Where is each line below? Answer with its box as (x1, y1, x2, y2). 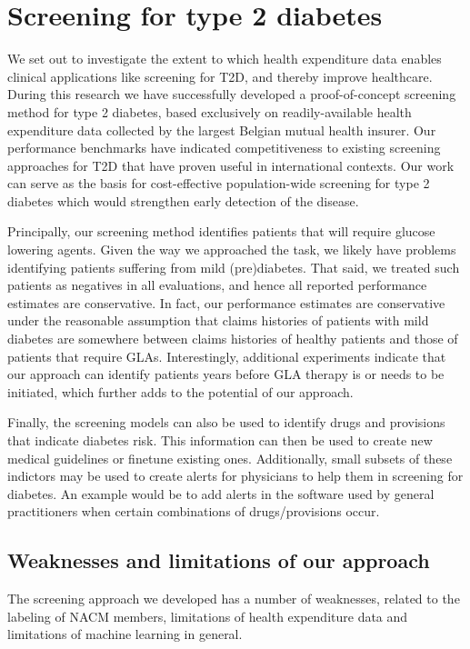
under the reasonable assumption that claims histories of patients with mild (7, 311, 429, 330)
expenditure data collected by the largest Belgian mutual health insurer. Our (7, 120, 436, 139)
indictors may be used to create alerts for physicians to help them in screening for (7, 466, 464, 485)
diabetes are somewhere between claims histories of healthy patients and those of (7, 329, 458, 348)
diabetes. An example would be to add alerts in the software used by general (7, 484, 435, 503)
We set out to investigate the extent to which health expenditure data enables (7, 49, 442, 68)
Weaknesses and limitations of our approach (7, 546, 430, 574)
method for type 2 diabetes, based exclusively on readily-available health (7, 102, 412, 121)
